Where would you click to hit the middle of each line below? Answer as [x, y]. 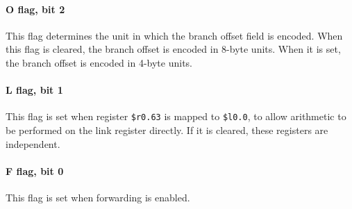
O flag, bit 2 [35, 9]
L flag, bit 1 [34, 90]
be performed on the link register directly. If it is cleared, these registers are [167, 130]
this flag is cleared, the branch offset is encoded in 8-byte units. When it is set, [173, 49]
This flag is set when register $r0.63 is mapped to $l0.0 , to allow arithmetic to [176, 116]
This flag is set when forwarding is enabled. [98, 198]
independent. [33, 143]
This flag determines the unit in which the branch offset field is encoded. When [174, 35]
